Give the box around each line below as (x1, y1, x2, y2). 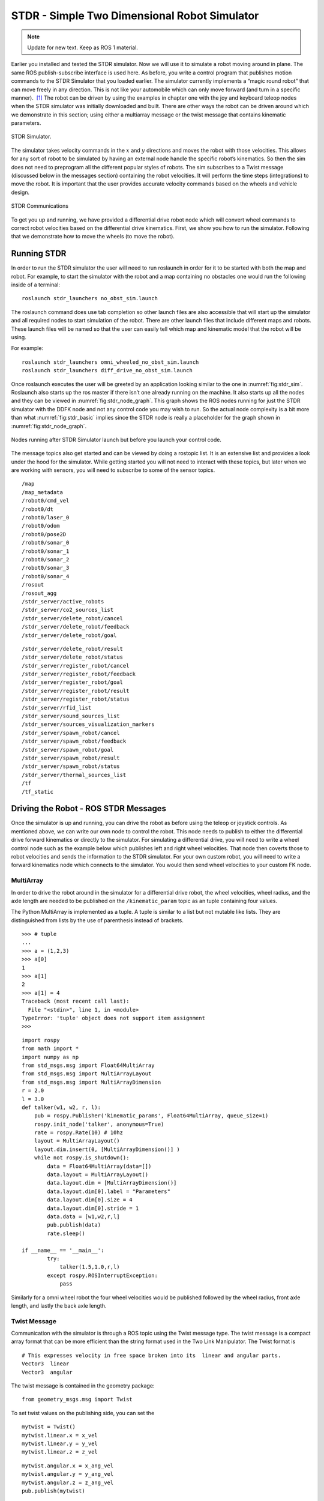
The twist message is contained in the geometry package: (11, 1382, 155, 1389)
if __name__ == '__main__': (22, 1246, 104, 1254)
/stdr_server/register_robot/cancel (22, 662, 130, 669)
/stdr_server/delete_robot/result (22, 645, 123, 652)
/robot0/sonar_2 (22, 556, 70, 563)
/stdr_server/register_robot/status (22, 696, 130, 702)
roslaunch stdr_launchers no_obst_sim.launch (22, 295, 158, 302)
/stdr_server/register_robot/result (22, 687, 130, 694)
